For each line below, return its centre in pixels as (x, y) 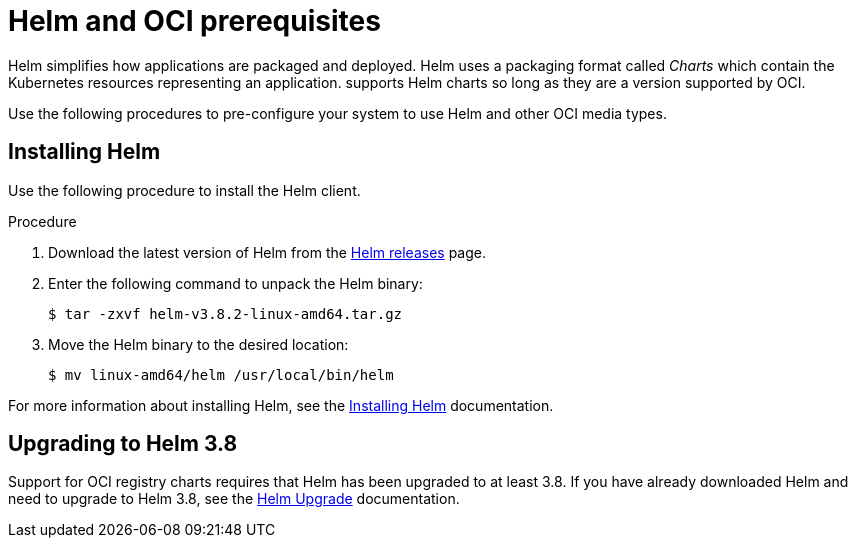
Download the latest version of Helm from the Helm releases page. (267, 252)
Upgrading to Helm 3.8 (123, 444)
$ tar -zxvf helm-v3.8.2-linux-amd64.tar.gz (225, 313)
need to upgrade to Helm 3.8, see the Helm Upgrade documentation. (234, 499)
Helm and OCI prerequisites (194, 21)
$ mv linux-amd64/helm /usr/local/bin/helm (221, 374)
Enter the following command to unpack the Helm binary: (235, 283)
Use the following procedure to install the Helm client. (184, 190)
